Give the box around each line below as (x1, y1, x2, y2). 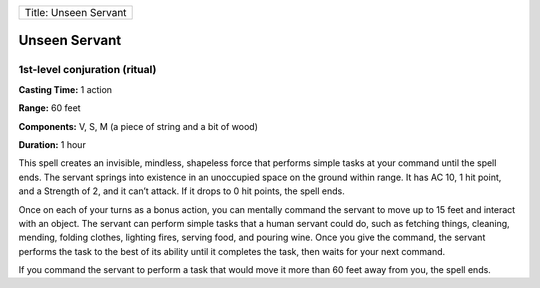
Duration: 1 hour (18, 138, 87, 150)
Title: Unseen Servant (24, 6, 127, 19)
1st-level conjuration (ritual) (18, 63, 157, 77)
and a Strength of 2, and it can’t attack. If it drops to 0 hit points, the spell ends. (18, 185, 345, 197)
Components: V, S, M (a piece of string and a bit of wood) (18, 120, 259, 132)
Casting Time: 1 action (18, 83, 113, 95)
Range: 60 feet (18, 102, 81, 114)
